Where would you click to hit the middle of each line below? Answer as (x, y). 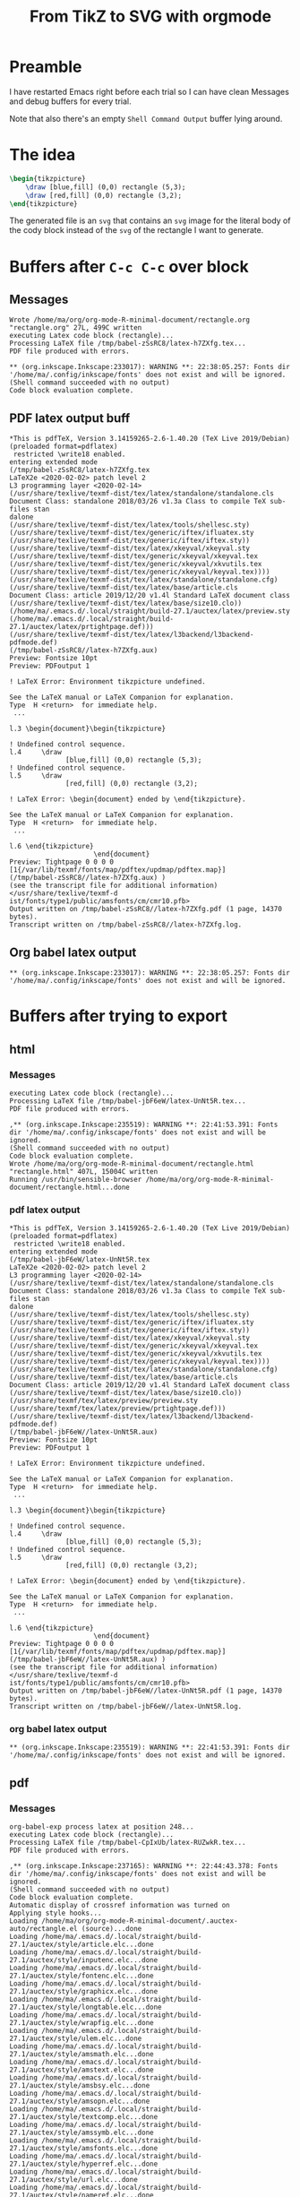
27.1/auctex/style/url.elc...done (74, 2180)
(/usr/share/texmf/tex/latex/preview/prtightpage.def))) (118, 1409)
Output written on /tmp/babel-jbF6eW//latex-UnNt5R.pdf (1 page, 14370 (146, 1691)
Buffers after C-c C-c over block (129, 267)
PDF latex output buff (70, 418)
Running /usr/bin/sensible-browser (76, 1179)
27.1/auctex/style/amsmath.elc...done (81, 2055)
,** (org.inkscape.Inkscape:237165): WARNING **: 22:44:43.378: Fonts (144, 1866)
